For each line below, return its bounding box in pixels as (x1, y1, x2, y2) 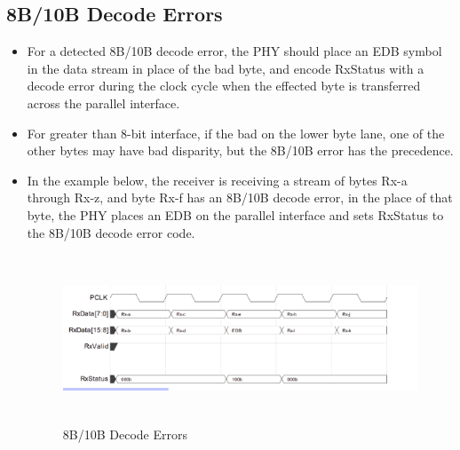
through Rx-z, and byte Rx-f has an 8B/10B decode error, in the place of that (27, 188, 453, 207)
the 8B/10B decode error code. (27, 223, 195, 241)
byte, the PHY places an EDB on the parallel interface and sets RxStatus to (27, 205, 444, 224)
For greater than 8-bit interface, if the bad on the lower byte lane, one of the (27, 123, 445, 142)
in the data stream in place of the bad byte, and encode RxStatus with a (27, 59, 424, 77)
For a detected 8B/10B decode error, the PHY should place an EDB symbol (27, 42, 442, 60)
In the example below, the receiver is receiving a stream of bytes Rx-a (27, 170, 408, 189)
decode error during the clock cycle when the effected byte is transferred (27, 76, 421, 95)
